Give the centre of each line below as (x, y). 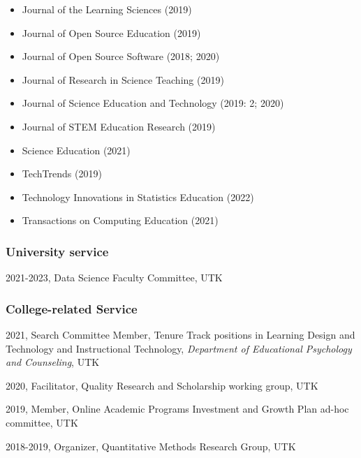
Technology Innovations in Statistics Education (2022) (138, 197)
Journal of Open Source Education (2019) (111, 32)
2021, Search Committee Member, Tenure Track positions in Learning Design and (180, 334)
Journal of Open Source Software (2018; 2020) (121, 56)
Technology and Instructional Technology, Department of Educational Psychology (179, 348)
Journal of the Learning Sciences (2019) (107, 9)
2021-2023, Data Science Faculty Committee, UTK (114, 278)
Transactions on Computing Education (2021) (120, 220)
